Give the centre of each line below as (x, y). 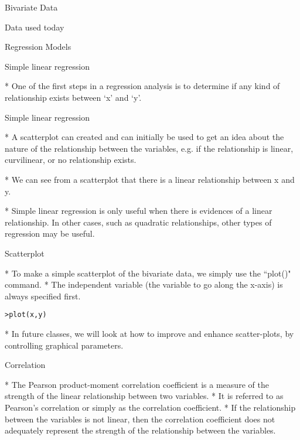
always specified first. (43, 296)
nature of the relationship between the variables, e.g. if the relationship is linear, (149, 148)
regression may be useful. (50, 233)
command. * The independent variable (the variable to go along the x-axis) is (144, 284)
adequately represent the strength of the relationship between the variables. (140, 430)
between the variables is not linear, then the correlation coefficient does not (140, 419)
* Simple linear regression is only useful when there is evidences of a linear (139, 211)
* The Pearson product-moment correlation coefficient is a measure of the (137, 384)
